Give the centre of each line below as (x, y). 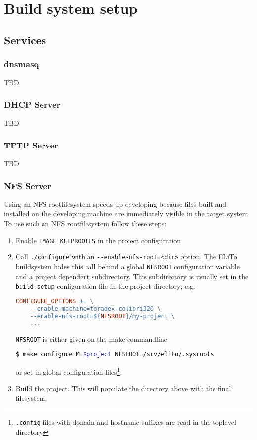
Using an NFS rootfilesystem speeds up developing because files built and (115, 204)
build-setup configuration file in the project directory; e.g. (106, 286)
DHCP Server (32, 104)
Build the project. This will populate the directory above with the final (123, 388)
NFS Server (28, 185)
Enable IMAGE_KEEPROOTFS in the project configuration (98, 240)
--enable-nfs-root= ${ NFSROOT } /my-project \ (102, 316)
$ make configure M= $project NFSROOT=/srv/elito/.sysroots (115, 354)
